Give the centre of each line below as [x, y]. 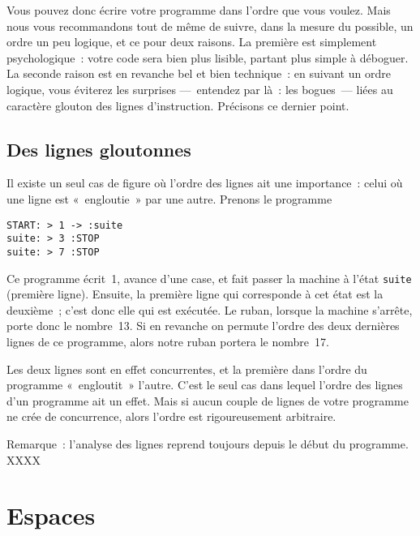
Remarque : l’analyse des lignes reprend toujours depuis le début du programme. [208, 443]
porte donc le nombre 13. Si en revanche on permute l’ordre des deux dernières [203, 326]
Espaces [51, 515]
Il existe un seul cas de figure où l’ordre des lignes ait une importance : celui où [205, 183]
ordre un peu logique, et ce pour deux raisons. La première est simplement [192, 42]
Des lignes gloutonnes [99, 149]
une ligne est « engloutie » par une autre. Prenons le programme [169, 198]
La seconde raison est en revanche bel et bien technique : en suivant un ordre [199, 73]
